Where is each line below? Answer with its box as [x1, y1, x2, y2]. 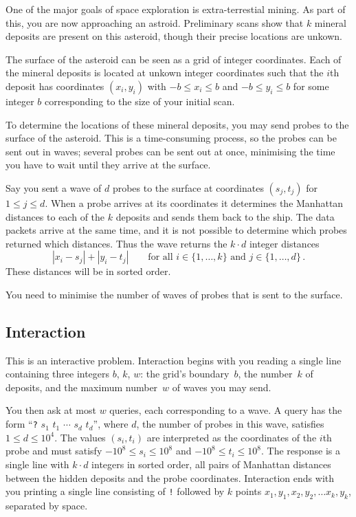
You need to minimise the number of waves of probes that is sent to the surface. [5, 287, 343, 301]
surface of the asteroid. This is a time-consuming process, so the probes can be [5, 131, 337, 145]
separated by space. [5, 498, 88, 512]
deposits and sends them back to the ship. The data [115, 209, 335, 223]
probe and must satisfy [5, 443, 102, 458]
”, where [93, 417, 129, 431]
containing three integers [5, 366, 110, 381]
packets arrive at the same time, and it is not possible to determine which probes [5, 223, 347, 237]
